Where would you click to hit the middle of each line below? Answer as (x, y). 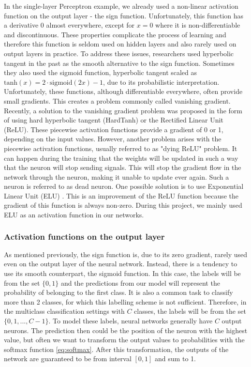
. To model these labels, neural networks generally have (131, 321)
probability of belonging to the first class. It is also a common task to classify (118, 292)
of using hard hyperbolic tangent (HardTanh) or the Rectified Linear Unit (114, 120)
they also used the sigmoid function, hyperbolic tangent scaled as (101, 72)
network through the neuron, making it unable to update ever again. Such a (117, 176)
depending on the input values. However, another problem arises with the (113, 139)
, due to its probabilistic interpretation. (161, 82)
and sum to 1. (175, 359)
